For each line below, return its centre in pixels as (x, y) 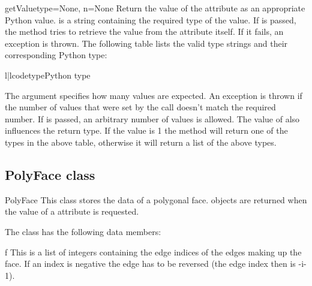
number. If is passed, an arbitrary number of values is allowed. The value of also (152, 118)
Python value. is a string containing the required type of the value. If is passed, (151, 19)
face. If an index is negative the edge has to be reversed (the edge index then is (150, 264)
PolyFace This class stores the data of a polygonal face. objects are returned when (156, 199)
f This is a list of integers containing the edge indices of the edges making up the (153, 252)
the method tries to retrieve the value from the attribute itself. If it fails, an (144, 31)
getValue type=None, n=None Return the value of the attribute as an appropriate (155, 8)
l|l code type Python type (48, 75)
